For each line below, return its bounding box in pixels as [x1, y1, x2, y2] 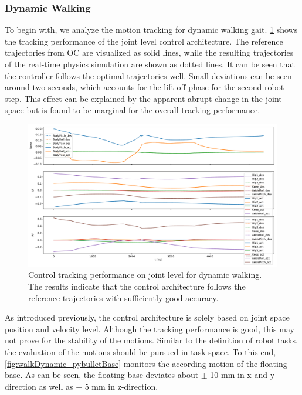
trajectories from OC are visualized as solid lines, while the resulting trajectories [5, 46, 294, 59]
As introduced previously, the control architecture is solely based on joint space [5, 311, 290, 324]
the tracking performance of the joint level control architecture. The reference [5, 35, 283, 47]
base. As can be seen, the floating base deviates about [5, 369, 199, 381]
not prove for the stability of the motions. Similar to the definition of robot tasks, [5, 334, 298, 346]
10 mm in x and [210, 369, 267, 381]
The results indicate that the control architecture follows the [28, 280, 246, 292]
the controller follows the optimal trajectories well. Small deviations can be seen [5, 69, 292, 81]
